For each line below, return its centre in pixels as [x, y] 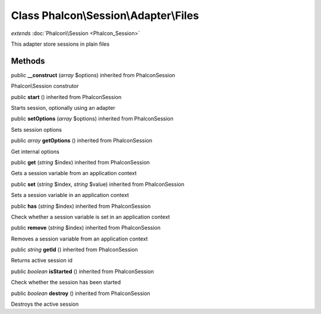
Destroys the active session [45, 304]
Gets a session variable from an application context [74, 173]
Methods [28, 61]
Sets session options [37, 129]
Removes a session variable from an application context [79, 239]
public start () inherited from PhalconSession [66, 97]
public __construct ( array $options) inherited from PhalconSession [93, 75]
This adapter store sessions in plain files [60, 44]
